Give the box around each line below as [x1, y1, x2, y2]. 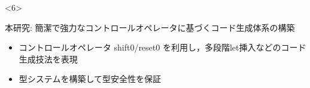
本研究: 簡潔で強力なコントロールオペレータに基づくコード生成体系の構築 [5, 21, 295, 33]
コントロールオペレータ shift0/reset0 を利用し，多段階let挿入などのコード [19, 41, 306, 54]
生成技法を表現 [19, 52, 78, 65]
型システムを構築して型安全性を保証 [19, 73, 161, 85]
